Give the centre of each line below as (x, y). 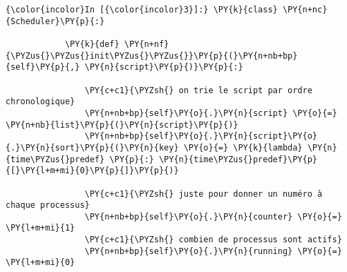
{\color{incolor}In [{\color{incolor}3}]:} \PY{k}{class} (142, 10)
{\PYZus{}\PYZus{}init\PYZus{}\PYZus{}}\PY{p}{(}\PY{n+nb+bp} (152, 56)
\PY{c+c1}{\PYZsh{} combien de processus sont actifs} (213, 240)
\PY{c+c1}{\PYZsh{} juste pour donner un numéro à (204, 194)
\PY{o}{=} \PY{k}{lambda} (243, 147)
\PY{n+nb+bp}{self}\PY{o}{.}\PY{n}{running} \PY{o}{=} (213, 251)
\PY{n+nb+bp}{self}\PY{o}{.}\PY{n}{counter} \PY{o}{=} (213, 216)
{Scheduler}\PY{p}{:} (55, 21)
